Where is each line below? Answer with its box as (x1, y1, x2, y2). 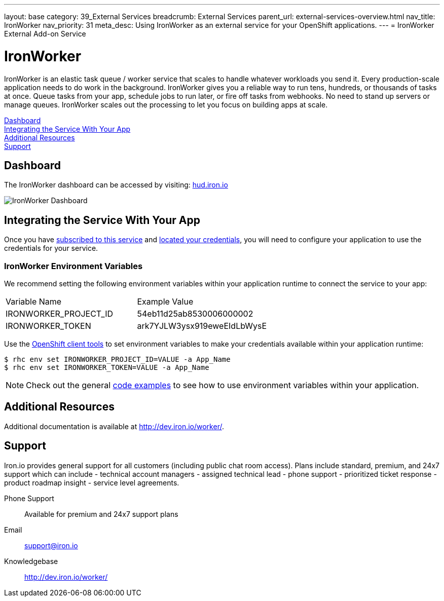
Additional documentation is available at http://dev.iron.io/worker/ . (4, 422, 224, 431)
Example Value (137, 296, 194, 307)
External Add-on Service (4, 29, 86, 38)
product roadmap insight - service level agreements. (4, 478, 179, 487)
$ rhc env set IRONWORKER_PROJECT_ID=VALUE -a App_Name (4, 355, 231, 363)
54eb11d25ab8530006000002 (137, 308, 253, 319)
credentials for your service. (4, 244, 98, 253)
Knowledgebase (4, 556, 58, 566)
